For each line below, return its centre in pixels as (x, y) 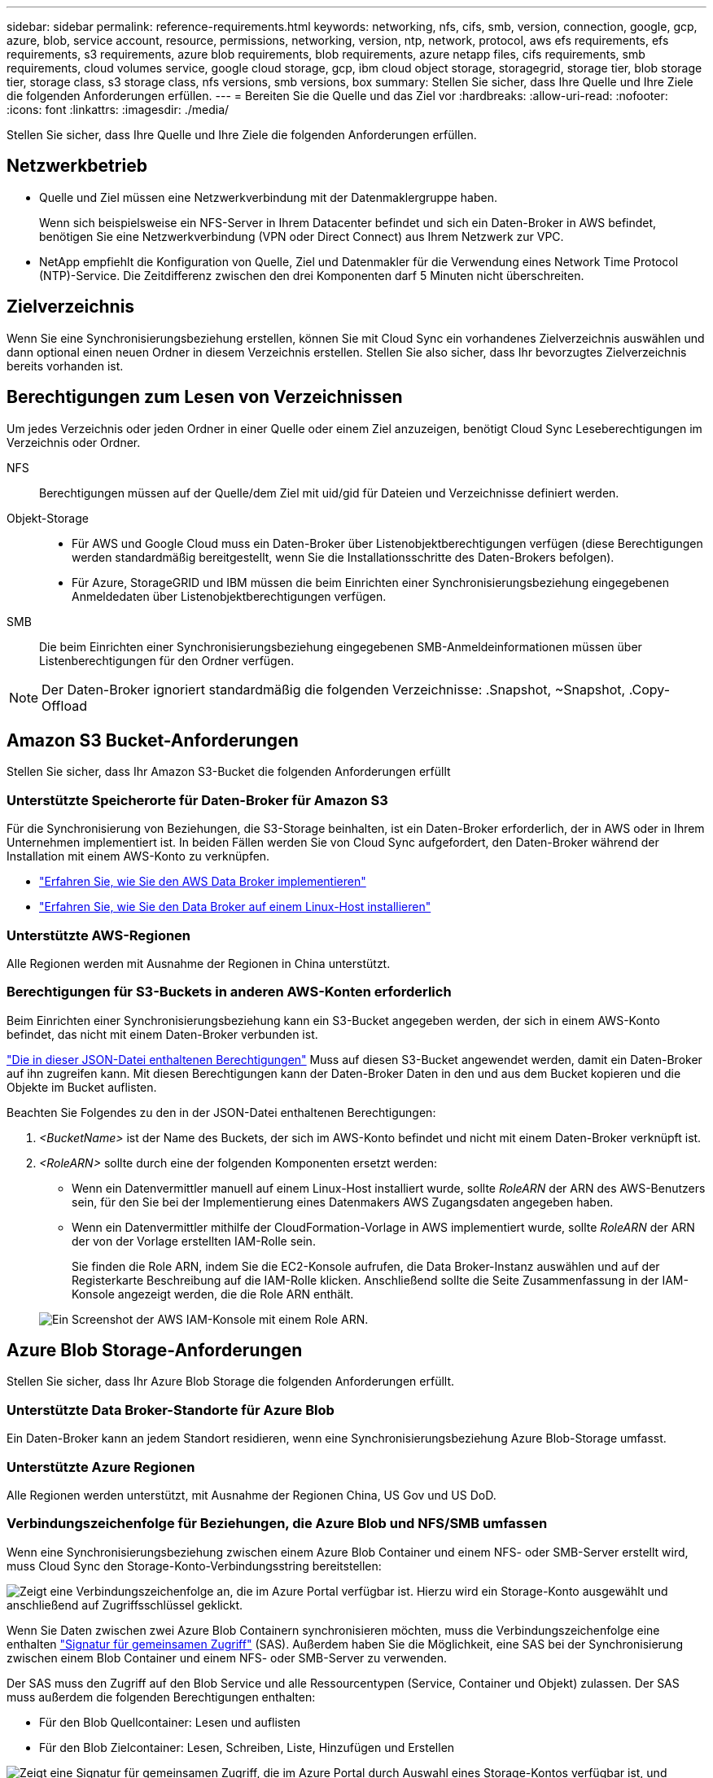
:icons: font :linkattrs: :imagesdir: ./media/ (118, 109)
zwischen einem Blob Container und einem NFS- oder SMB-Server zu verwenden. (227, 1658)
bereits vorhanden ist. (65, 366)
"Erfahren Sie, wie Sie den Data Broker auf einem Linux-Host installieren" (235, 907)
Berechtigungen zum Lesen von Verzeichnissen (205, 397)
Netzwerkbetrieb (77, 166)
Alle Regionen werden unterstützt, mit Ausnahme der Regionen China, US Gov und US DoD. (252, 1495)
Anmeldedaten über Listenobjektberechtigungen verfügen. (229, 596)
